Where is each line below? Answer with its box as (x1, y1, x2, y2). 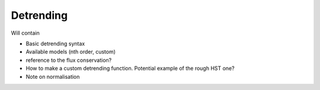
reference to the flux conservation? (25, 56, 112, 64)
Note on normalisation (25, 73, 80, 80)
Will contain (11, 29, 40, 36)
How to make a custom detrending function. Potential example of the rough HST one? (25, 65, 235, 72)
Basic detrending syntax (25, 40, 85, 47)
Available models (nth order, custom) (25, 48, 116, 55)
